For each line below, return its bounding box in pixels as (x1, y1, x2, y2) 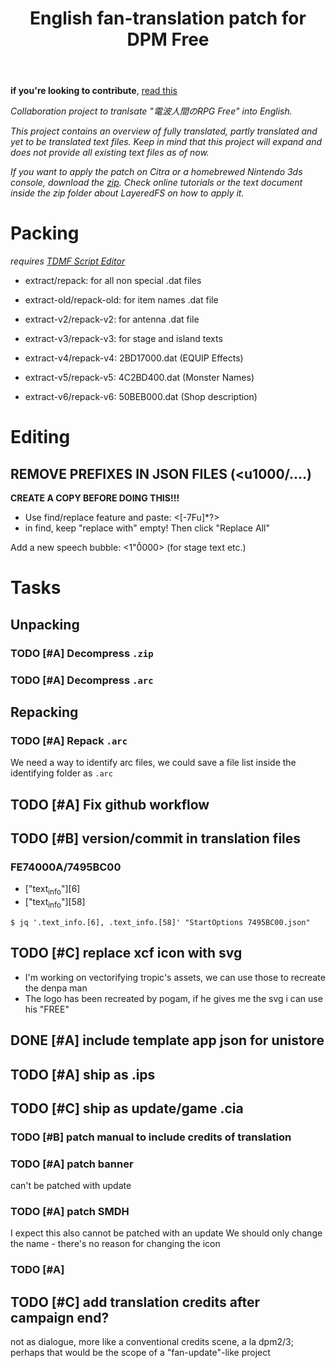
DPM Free (126, 28, 210, 51)
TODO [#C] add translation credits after (10, 1293, 261, 1311)
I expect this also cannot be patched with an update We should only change (10, 1227, 323, 1239)
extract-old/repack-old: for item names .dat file (24, 294, 219, 306)
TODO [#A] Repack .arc (10, 733, 128, 747)
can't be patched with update (10, 1180, 132, 1192)
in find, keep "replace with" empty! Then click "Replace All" (24, 522, 270, 534)
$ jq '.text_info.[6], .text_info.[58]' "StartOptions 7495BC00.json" (10, 917, 311, 927)
